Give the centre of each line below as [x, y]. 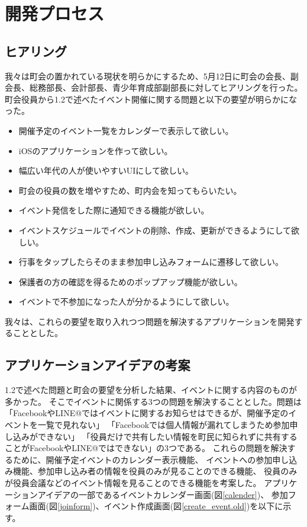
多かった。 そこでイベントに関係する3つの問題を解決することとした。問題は [153, 401]
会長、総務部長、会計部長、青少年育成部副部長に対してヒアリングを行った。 [154, 87]
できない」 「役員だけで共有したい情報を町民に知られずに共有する [167, 436]
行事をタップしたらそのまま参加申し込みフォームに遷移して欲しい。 [151, 262]
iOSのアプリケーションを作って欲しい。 [96, 150]
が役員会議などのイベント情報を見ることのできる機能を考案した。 [133, 483]
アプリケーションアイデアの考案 [98, 365]
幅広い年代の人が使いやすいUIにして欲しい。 [106, 170]
